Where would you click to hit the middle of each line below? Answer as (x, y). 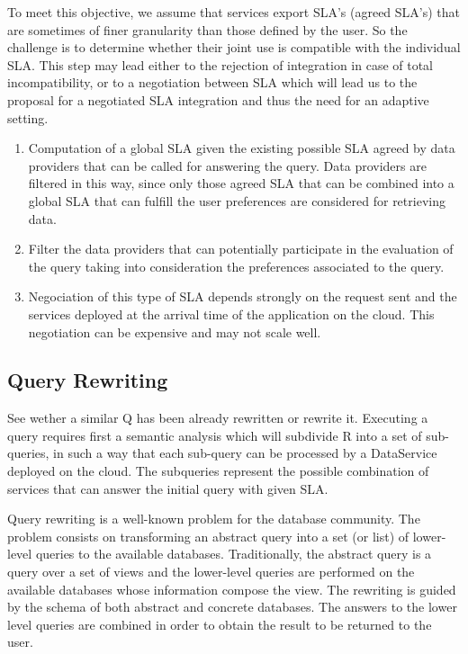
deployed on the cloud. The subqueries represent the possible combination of (218, 471)
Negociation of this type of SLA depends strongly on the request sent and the (243, 296)
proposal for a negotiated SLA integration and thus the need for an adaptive (218, 99)
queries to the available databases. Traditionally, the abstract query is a (234, 554)
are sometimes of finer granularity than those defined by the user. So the (207, 29)
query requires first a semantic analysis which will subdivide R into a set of (215, 435)
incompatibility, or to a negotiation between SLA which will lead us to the (212, 82)
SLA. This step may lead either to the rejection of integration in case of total (220, 64)
